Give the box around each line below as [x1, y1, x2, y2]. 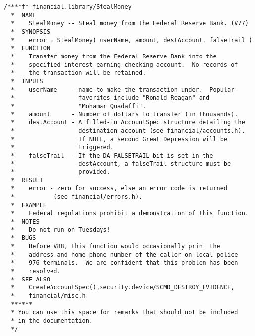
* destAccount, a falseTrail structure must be [11, 160, 231, 168]
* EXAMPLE [11, 201, 47, 209]
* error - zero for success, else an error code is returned [11, 185, 228, 192]
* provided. [11, 168, 110, 176]
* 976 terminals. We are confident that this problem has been [11, 259, 238, 267]
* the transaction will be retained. [11, 69, 146, 77]
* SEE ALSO [11, 276, 51, 283]
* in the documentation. [11, 317, 93, 324]
